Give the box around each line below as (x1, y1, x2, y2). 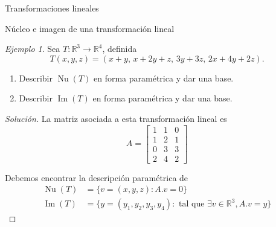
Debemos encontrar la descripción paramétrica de (5, 171, 188, 184)
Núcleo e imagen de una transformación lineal (5, 22, 175, 34)
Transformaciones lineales (5, 2, 99, 14)
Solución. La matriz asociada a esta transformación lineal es (5, 112, 227, 124)
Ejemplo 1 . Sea (5, 42, 60, 55)
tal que (179, 200, 205, 209)
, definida (102, 42, 137, 55)
